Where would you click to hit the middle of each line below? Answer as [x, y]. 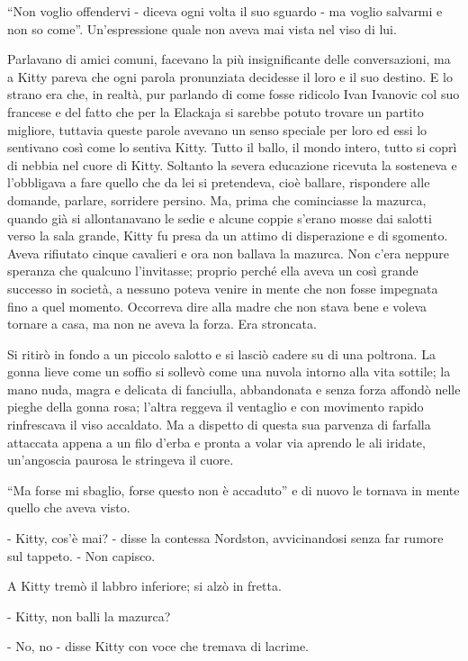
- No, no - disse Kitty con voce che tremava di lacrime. [158, 646]
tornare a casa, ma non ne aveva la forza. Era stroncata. [162, 324]
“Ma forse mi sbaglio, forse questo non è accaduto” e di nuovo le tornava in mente [234, 489]
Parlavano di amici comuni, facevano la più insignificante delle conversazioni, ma [229, 59]
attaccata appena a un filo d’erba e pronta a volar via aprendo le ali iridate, [216, 442]
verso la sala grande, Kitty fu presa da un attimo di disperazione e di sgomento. [228, 235]
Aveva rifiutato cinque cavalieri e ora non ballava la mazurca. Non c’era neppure [229, 253]
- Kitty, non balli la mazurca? [89, 616]
